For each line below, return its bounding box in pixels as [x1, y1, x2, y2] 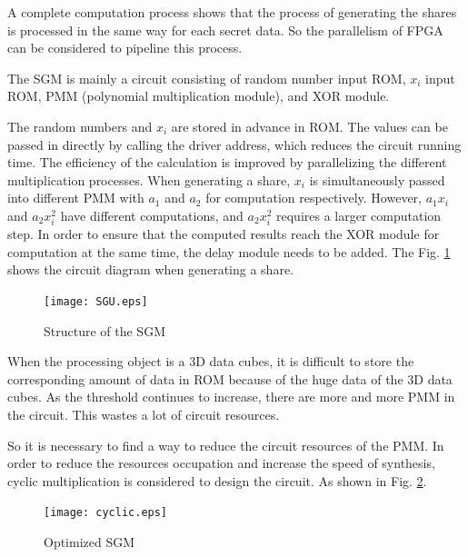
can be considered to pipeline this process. [7, 38, 243, 57]
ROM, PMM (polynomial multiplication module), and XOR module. [7, 86, 390, 105]
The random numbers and [7, 116, 153, 135]
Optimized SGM [44, 532, 135, 551]
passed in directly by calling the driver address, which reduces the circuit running [7, 134, 462, 154]
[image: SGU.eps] [44, 294, 148, 308]
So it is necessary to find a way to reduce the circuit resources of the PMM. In [7, 435, 444, 454]
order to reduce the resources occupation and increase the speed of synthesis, [7, 453, 435, 472]
